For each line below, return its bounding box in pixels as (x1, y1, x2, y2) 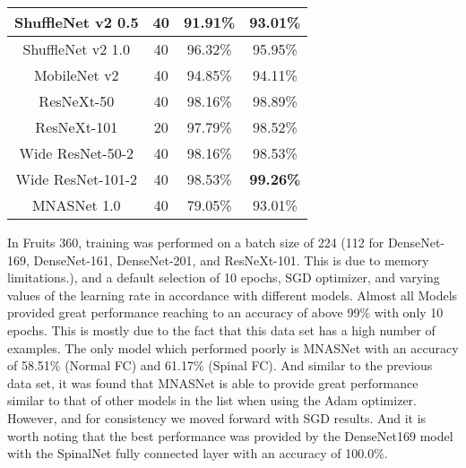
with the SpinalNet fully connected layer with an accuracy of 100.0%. (7, 444, 388, 463)
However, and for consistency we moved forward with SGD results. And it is (7, 408, 427, 427)
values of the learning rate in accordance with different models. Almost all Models (7, 285, 458, 304)
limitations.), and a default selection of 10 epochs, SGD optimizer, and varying (7, 268, 440, 287)
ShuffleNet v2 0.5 (14, 12, 139, 32)
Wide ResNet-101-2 (15, 169, 137, 189)
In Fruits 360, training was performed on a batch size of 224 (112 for (7, 233, 384, 251)
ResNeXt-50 (39, 91, 115, 111)
